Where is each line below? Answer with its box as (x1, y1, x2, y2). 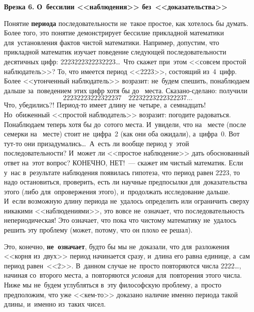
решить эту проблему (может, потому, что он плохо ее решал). (4, 225, 193, 235)
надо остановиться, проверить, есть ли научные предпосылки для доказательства (4, 177, 248, 187)
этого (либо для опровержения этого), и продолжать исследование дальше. (4, 186, 230, 196)
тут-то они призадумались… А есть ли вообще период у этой (4, 138, 189, 148)
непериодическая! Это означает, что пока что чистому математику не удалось (4, 215, 237, 225)
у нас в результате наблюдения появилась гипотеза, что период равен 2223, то (4, 167, 240, 177)
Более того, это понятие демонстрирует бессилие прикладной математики (4, 27, 224, 38)
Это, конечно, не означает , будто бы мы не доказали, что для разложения (4, 241, 230, 251)
